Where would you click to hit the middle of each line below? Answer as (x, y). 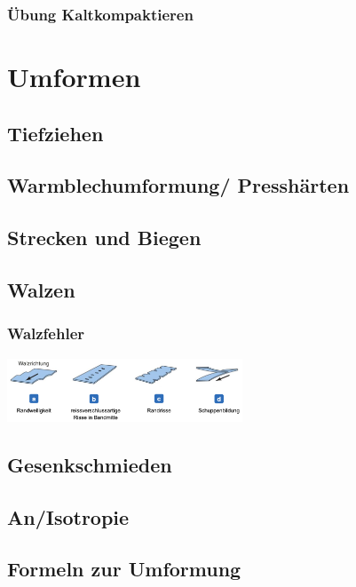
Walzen (41, 289)
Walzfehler (46, 333)
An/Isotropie (68, 516)
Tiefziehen (55, 133)
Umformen (74, 77)
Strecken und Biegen (104, 238)
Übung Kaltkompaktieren (100, 14)
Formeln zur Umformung (124, 569)
